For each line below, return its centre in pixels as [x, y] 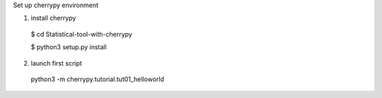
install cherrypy [53, 18]
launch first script [57, 63]
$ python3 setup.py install [69, 47]
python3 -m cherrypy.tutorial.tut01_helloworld [98, 79]
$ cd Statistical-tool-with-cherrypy [81, 34]
